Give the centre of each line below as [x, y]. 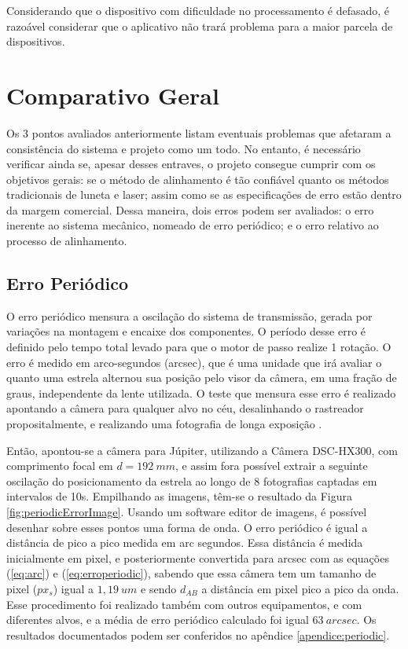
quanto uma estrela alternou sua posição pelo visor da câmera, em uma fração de [202, 378]
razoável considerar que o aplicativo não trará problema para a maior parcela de [200, 26]
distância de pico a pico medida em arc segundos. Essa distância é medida [185, 543]
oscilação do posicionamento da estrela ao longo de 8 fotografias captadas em [192, 480]
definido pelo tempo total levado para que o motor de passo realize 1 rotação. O [199, 347]
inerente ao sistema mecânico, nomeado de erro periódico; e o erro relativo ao [193, 225]
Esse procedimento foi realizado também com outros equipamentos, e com [184, 604]
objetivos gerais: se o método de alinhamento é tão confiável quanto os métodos [198, 179]
